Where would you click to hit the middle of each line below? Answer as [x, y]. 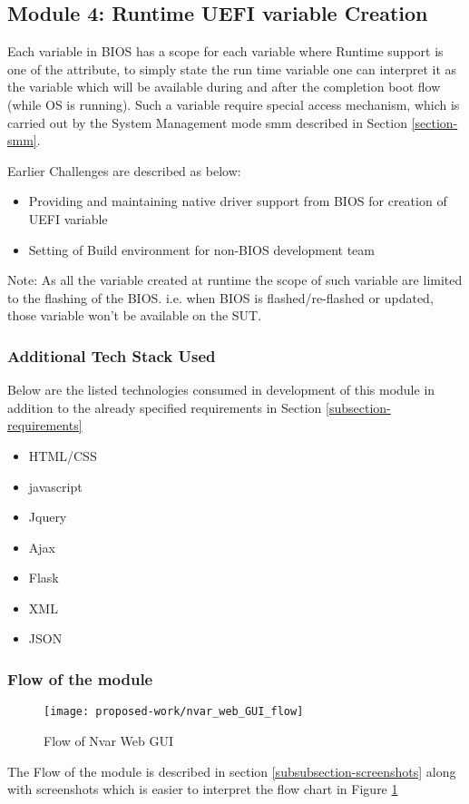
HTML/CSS [63, 455]
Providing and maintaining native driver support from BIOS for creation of [238, 201]
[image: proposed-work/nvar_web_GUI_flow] [174, 712]
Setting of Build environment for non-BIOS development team [202, 249]
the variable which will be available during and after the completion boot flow [224, 87]
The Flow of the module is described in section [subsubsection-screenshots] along [232, 771]
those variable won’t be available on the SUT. [135, 315]
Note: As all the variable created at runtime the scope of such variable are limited [235, 280]
